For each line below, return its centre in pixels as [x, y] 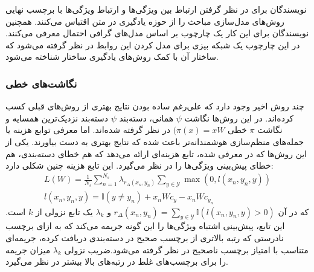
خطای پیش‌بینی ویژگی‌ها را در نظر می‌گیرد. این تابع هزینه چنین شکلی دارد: [139, 165]
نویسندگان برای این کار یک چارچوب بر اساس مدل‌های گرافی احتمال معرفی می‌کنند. [157, 33]
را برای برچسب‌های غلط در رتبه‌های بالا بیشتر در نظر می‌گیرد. [117, 261]
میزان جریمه [28, 249]
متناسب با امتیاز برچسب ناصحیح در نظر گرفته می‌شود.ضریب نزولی [186, 249]
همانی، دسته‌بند [146, 118]
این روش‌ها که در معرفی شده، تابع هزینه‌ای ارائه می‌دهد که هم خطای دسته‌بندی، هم [156, 153]
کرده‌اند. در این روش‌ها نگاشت [239, 118]
